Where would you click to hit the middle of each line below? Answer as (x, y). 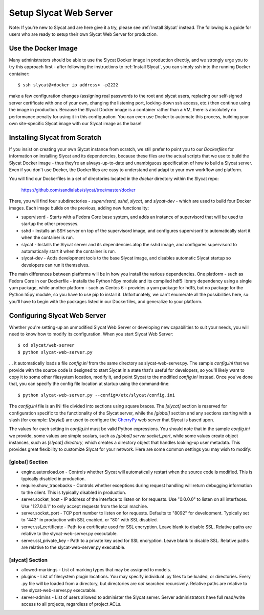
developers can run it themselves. (55, 265)
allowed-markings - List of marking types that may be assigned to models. (96, 570)
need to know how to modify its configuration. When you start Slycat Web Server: (91, 334)
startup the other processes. (50, 224)
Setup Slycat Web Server (61, 13)
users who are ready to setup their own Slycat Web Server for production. (84, 34)
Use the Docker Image (44, 48)
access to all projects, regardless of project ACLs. (71, 604)
